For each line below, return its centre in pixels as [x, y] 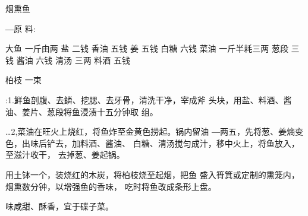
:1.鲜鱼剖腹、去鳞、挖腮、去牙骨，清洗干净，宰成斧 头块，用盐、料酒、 [144, 99]
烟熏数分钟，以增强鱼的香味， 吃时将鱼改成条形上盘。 [111, 186]
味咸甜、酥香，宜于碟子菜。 [59, 206]
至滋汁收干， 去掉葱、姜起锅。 [65, 155]
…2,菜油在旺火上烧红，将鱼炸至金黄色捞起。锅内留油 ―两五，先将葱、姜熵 [150, 131]
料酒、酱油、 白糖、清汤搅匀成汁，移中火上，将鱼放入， [190, 143]
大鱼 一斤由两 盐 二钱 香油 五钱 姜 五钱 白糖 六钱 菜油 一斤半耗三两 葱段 [147, 48]
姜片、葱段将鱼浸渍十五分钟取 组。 [90, 111]
